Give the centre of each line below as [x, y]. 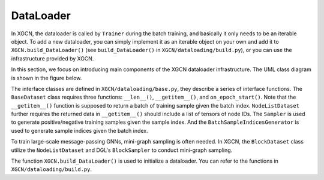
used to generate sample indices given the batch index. [79, 130]
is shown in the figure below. [46, 78]
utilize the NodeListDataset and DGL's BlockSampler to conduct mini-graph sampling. [122, 150]
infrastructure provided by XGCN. [52, 58]
